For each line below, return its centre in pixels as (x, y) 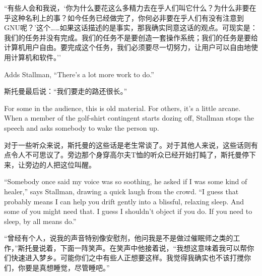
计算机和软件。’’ (36, 57)
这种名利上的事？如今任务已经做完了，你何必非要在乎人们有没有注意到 (127, 17)
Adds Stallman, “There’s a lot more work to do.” (79, 74)
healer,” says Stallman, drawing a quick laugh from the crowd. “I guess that (121, 191)
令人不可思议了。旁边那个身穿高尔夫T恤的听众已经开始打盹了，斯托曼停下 (134, 155)
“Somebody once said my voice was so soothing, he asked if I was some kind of (126, 181)
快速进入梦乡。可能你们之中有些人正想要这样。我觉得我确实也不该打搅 (127, 258)
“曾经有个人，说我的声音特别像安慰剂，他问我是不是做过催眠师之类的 (119, 238)
